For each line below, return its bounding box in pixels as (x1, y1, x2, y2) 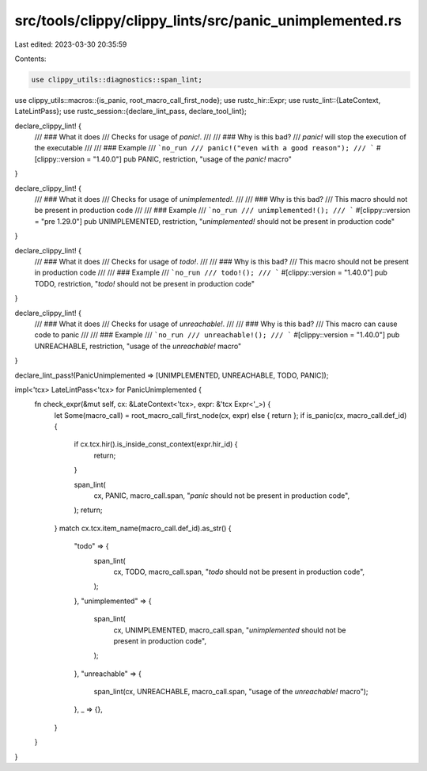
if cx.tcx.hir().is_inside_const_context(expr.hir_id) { (74, 439, 238, 449)
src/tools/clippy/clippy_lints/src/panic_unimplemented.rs (14, 12, 402, 29)
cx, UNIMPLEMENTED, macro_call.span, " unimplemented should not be (113, 625, 346, 635)
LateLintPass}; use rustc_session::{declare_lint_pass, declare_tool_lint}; (14, 107, 247, 116)
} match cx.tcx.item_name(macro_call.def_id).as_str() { (54, 523, 232, 533)
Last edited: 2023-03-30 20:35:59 (14, 40, 127, 49)
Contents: (14, 54, 47, 63)
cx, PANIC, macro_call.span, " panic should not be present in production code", (93, 491, 350, 500)
